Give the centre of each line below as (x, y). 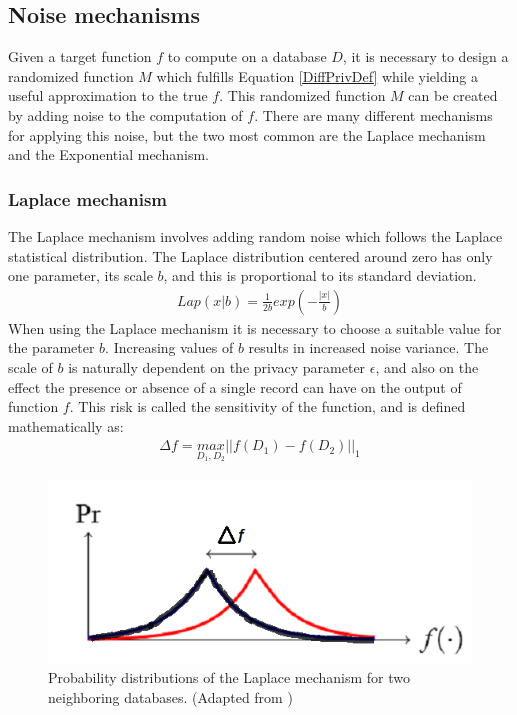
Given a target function (80, 56)
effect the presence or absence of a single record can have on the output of (235, 386)
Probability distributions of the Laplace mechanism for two (229, 677)
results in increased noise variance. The (368, 347)
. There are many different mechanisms (373, 114)
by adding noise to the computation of (125, 114)
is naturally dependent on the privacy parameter (217, 366)
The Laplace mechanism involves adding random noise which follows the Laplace (255, 235)
